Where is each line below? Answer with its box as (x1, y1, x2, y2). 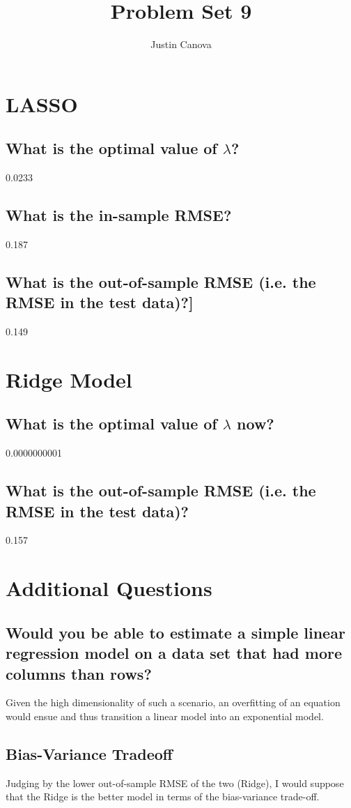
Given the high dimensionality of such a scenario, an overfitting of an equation (6, 695, 341, 710)
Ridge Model (6, 365, 132, 393)
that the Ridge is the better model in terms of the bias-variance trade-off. (6, 789, 320, 804)
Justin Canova (150, 37, 212, 52)
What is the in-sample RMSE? (6, 204, 232, 226)
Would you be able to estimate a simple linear (6, 621, 345, 643)
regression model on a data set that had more (6, 642, 342, 664)
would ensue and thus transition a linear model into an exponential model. (6, 709, 324, 723)
